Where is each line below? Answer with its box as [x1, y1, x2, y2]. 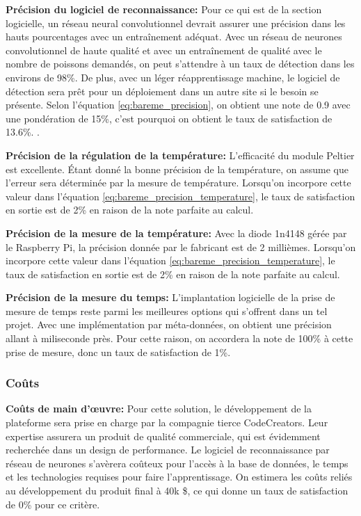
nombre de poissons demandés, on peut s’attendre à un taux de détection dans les [6, 56, 355, 71]
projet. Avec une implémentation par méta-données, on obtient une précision [6, 317, 332, 332]
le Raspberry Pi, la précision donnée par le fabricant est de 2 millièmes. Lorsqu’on [6, 239, 356, 254]
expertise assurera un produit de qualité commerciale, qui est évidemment [6, 428, 321, 443]
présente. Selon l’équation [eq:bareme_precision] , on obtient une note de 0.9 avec [6, 97, 351, 112]
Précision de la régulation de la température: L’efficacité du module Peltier [6, 147, 355, 162]
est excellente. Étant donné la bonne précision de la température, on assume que [6, 161, 348, 176]
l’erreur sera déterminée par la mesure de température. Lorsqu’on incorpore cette [6, 175, 351, 190]
